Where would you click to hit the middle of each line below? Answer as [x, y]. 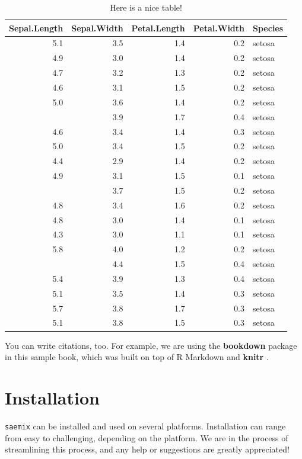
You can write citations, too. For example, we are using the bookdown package [151, 345]
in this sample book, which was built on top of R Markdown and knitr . [137, 357]
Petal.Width [219, 28]
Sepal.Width [97, 28]
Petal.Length [158, 28]
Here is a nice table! [146, 7]
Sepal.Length [36, 28]
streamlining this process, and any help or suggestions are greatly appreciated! [147, 449]
